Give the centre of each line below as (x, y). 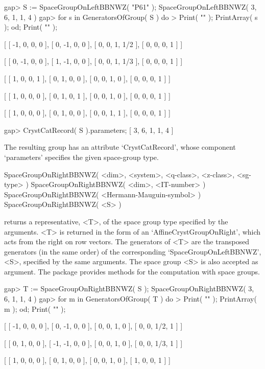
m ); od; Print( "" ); (35, 308)
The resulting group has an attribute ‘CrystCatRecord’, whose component (120, 147)
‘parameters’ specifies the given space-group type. (81, 157)
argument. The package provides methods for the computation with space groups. (132, 271)
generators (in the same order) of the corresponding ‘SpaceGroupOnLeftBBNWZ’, (133, 251)
